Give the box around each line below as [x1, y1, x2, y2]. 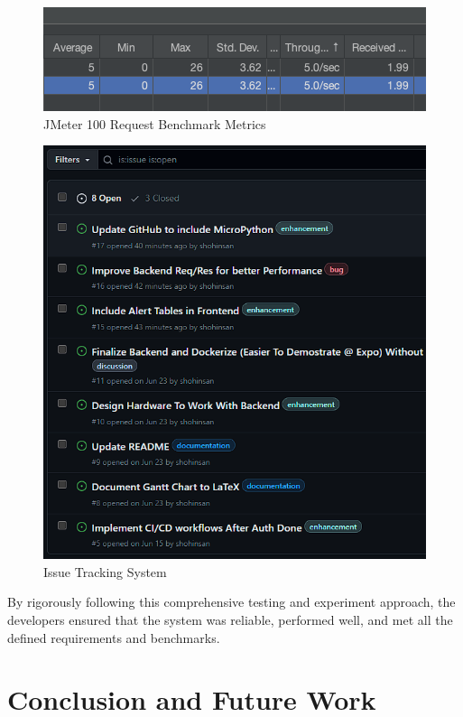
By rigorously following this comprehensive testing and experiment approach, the [7, 592, 456, 611]
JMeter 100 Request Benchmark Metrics [43, 114, 266, 133]
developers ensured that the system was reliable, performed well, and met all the [7, 610, 453, 629]
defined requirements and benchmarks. [7, 628, 220, 647]
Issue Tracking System [43, 562, 167, 581]
